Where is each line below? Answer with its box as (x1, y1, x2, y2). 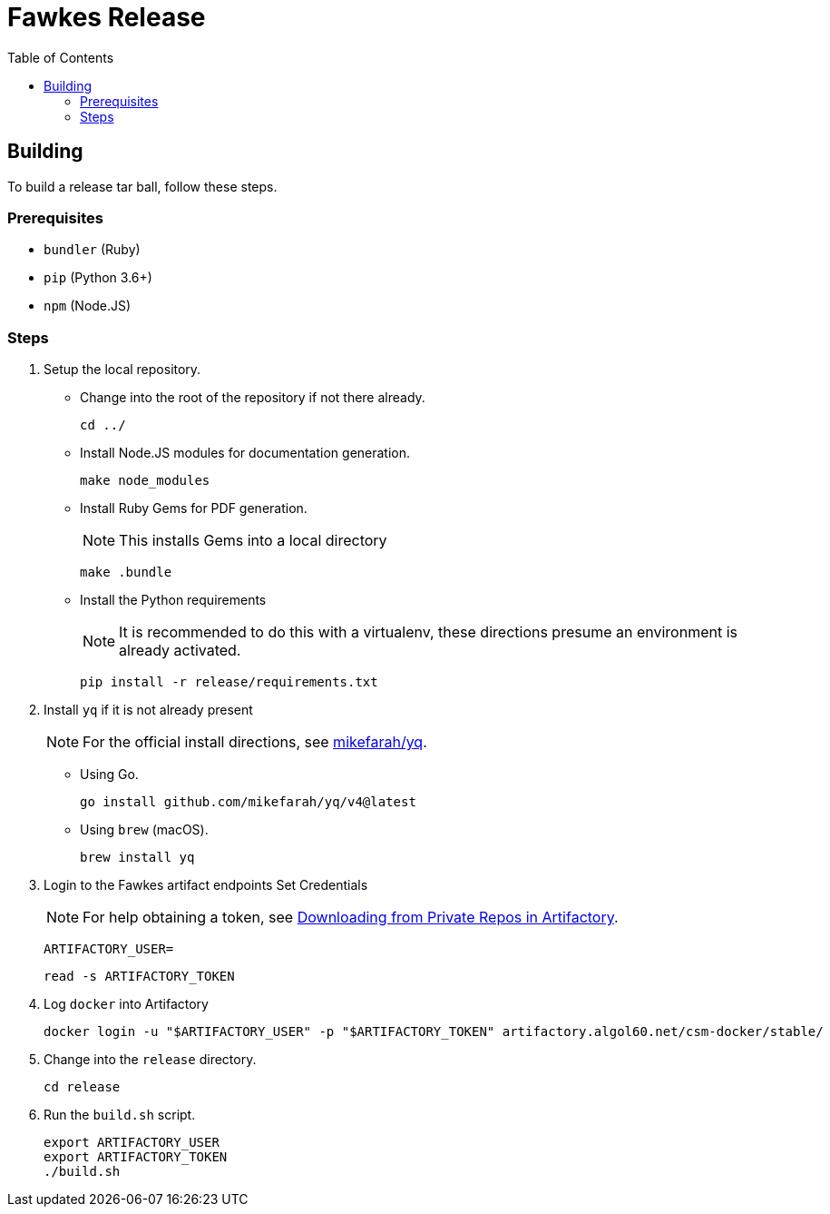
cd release (44, 1080, 121, 1095)
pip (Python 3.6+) (44, 270, 152, 286)
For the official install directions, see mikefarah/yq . (83, 733, 427, 752)
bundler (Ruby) (44, 242, 141, 258)
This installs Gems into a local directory (119, 531, 387, 550)
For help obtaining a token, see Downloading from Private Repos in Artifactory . (83, 908, 619, 927)
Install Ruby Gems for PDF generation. (80, 500, 308, 517)
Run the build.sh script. (44, 1107, 196, 1123)
